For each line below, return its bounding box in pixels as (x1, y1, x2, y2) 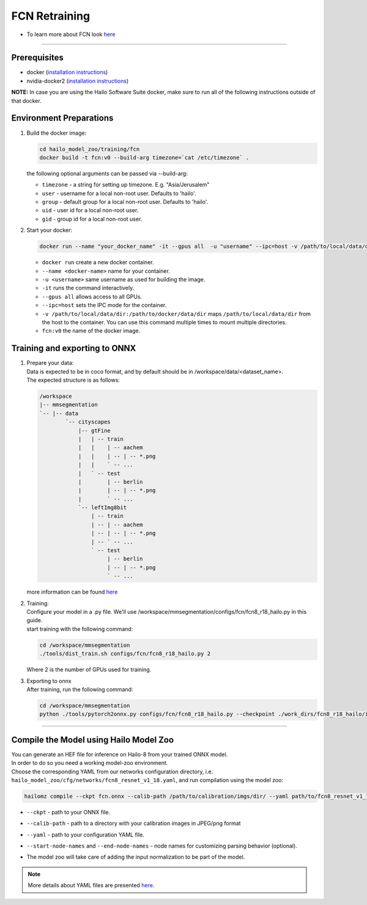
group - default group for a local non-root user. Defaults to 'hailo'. (42, 198, 209, 206)
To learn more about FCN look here (26, 31, 116, 38)
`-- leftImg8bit (78, 504, 127, 511)
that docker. (11, 97, 42, 104)
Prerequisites (11, 53, 64, 63)
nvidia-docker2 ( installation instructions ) (26, 77, 129, 84)
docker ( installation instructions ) (26, 69, 108, 76)
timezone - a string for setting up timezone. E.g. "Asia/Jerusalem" (42, 181, 210, 188)
